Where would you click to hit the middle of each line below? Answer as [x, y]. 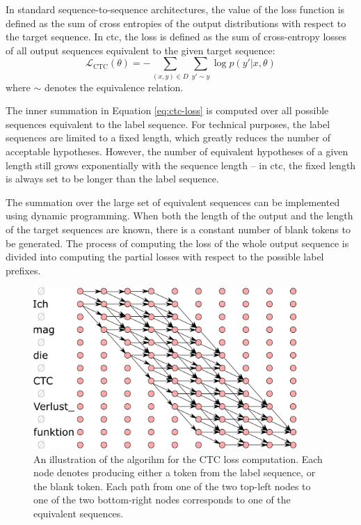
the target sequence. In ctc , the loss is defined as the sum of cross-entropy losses [176, 37]
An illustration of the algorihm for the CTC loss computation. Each [178, 459]
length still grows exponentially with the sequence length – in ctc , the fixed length [181, 165]
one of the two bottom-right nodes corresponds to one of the [162, 500]
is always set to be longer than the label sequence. [112, 179]
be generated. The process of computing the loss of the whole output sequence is [177, 243]
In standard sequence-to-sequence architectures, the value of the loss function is [175, 9]
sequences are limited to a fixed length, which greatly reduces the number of [168, 138]
